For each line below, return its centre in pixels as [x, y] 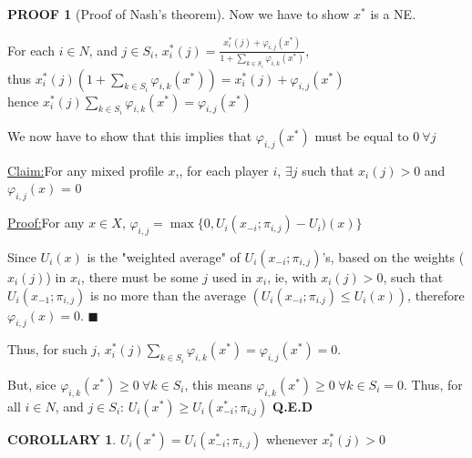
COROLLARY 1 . [62, 438]
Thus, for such [47, 349]
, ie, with [292, 277]
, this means [218, 384]
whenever [292, 438]
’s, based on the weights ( [393, 257]
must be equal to [362, 136]
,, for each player [222, 170]
